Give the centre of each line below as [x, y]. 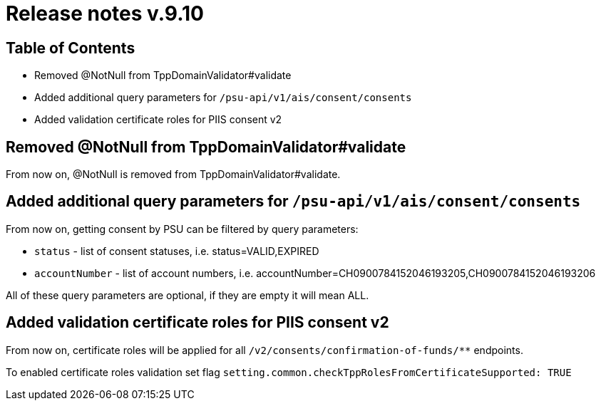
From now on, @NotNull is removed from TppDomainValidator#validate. [173, 175]
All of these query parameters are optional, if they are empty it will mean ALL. [188, 295]
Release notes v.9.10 [105, 14]
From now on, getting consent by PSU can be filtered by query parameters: [182, 229]
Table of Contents [71, 48]
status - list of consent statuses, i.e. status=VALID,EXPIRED [177, 251]
